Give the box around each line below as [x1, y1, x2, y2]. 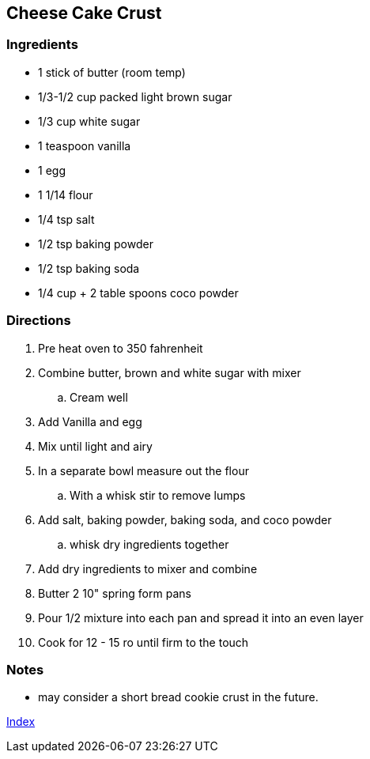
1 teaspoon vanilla [38, 138, 131, 153]
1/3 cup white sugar [38, 114, 141, 128]
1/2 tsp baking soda [38, 261, 140, 275]
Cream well [70, 390, 128, 404]
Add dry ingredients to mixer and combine [38, 561, 258, 576]
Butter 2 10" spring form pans [38, 586, 191, 600]
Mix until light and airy [38, 439, 153, 453]
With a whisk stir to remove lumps [70, 488, 246, 502]
